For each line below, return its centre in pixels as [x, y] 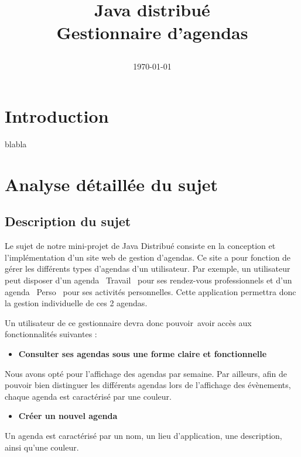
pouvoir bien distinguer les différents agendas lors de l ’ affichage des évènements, [148, 385]
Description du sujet [68, 221]
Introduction [57, 116]
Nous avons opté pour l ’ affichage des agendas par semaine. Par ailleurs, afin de [146, 373]
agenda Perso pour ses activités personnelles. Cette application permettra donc [150, 291]
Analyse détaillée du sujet [112, 184]
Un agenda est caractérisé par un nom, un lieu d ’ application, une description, [143, 435]
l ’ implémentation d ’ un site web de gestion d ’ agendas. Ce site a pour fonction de [148, 257]
